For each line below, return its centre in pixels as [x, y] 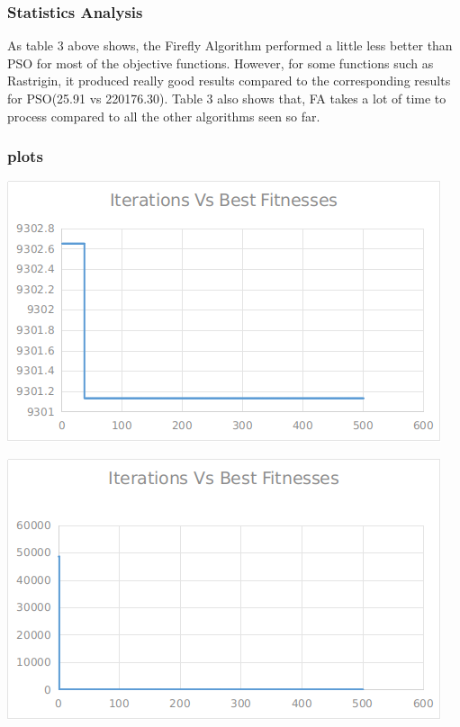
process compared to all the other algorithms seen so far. [164, 116]
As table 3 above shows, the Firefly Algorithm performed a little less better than [230, 45]
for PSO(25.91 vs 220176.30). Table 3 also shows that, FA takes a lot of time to [227, 98]
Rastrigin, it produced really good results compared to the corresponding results [229, 81]
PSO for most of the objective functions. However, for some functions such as [221, 63]
